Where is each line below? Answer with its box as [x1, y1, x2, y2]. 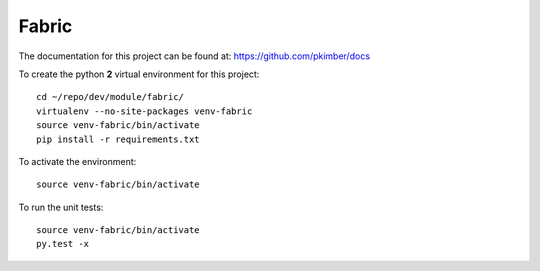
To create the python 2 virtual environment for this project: [18, 68, 260, 80]
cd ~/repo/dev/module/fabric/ [36, 91, 185, 103]
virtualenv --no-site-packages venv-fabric [36, 105, 253, 117]
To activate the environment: [18, 155, 137, 167]
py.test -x [36, 238, 90, 250]
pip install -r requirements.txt [36, 133, 200, 145]
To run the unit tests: [18, 201, 104, 213]
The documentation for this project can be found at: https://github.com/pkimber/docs [18, 50, 370, 62]
